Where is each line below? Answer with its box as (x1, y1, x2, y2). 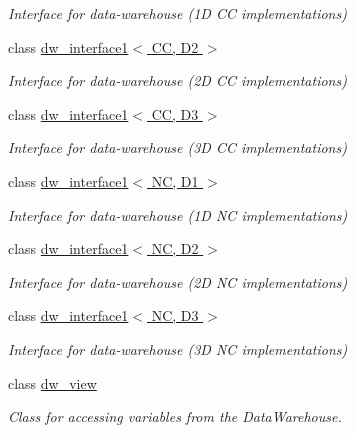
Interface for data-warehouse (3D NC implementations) (8, 338, 348, 359)
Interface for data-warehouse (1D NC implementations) (8, 204, 348, 225)
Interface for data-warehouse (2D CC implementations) (8, 70, 347, 91)
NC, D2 (151, 238, 199, 259)
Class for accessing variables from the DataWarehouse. (8, 406, 342, 427)
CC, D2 (151, 36, 199, 57)
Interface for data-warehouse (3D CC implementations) (8, 137, 347, 158)
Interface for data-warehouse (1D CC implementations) (8, 3, 347, 23)
